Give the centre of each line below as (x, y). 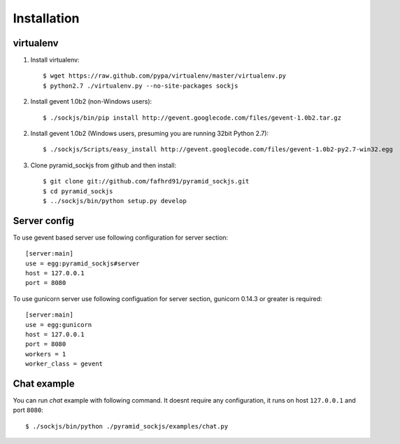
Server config (44, 221)
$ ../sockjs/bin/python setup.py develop (115, 201)
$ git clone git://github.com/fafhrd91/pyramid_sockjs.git (146, 181)
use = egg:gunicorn (59, 325)
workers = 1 (46, 354)
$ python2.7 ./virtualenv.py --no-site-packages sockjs (141, 85)
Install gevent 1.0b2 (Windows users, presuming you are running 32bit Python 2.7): (150, 134)
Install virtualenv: (55, 60)
